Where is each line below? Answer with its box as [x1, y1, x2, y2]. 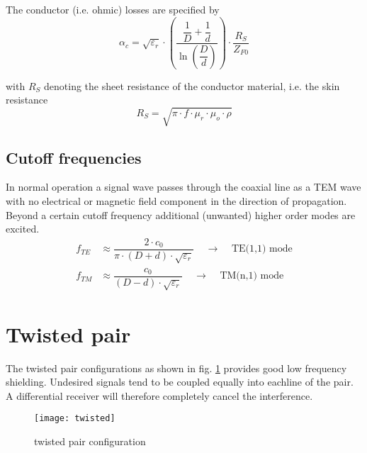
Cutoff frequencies [6, 146, 142, 168]
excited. [6, 221, 40, 236]
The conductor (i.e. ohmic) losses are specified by [6, 2, 220, 16]
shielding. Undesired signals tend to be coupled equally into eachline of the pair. [6, 374, 354, 389]
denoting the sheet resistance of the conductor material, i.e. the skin [44, 78, 340, 93]
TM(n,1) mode [220, 271, 284, 281]
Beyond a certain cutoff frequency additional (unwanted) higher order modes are [6, 207, 356, 222]
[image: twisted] [34, 413, 115, 424]
